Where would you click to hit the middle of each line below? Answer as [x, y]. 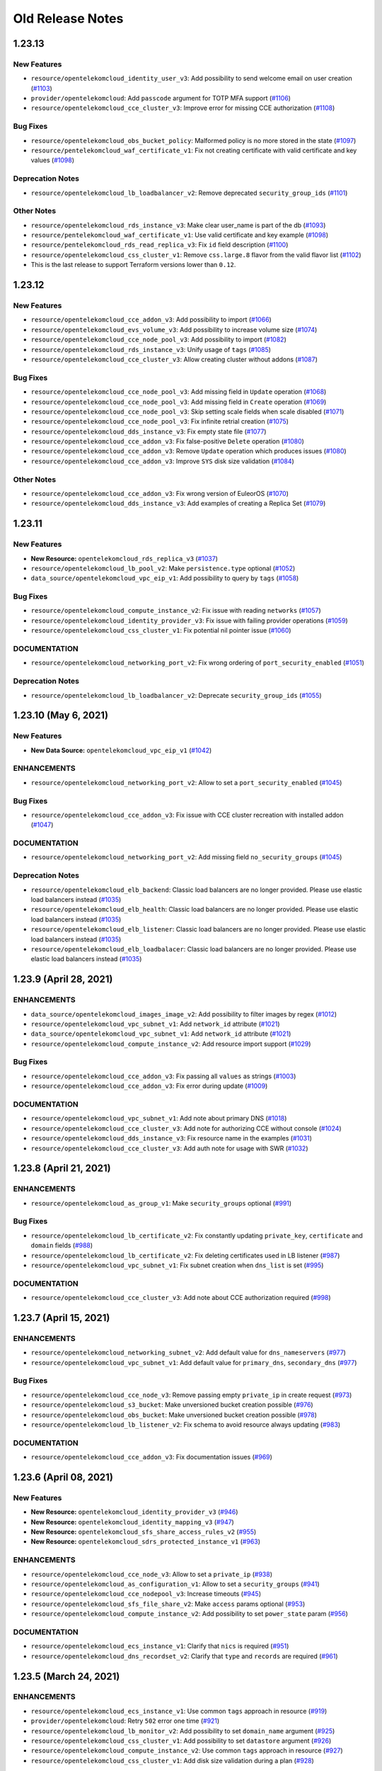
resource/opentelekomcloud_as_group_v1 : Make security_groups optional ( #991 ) [161, 1203]
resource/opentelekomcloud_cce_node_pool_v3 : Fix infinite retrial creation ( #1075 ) [160, 421]
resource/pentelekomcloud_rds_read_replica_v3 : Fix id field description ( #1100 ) [160, 245]
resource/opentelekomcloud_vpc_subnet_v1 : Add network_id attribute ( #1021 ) [155, 1024]
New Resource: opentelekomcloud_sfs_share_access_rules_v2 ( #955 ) [144, 1532]
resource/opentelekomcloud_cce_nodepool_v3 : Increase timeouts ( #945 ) [146, 1594]
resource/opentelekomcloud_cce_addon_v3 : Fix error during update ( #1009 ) [149, 1086]
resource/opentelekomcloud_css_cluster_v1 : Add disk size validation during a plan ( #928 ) [172, 1760]
